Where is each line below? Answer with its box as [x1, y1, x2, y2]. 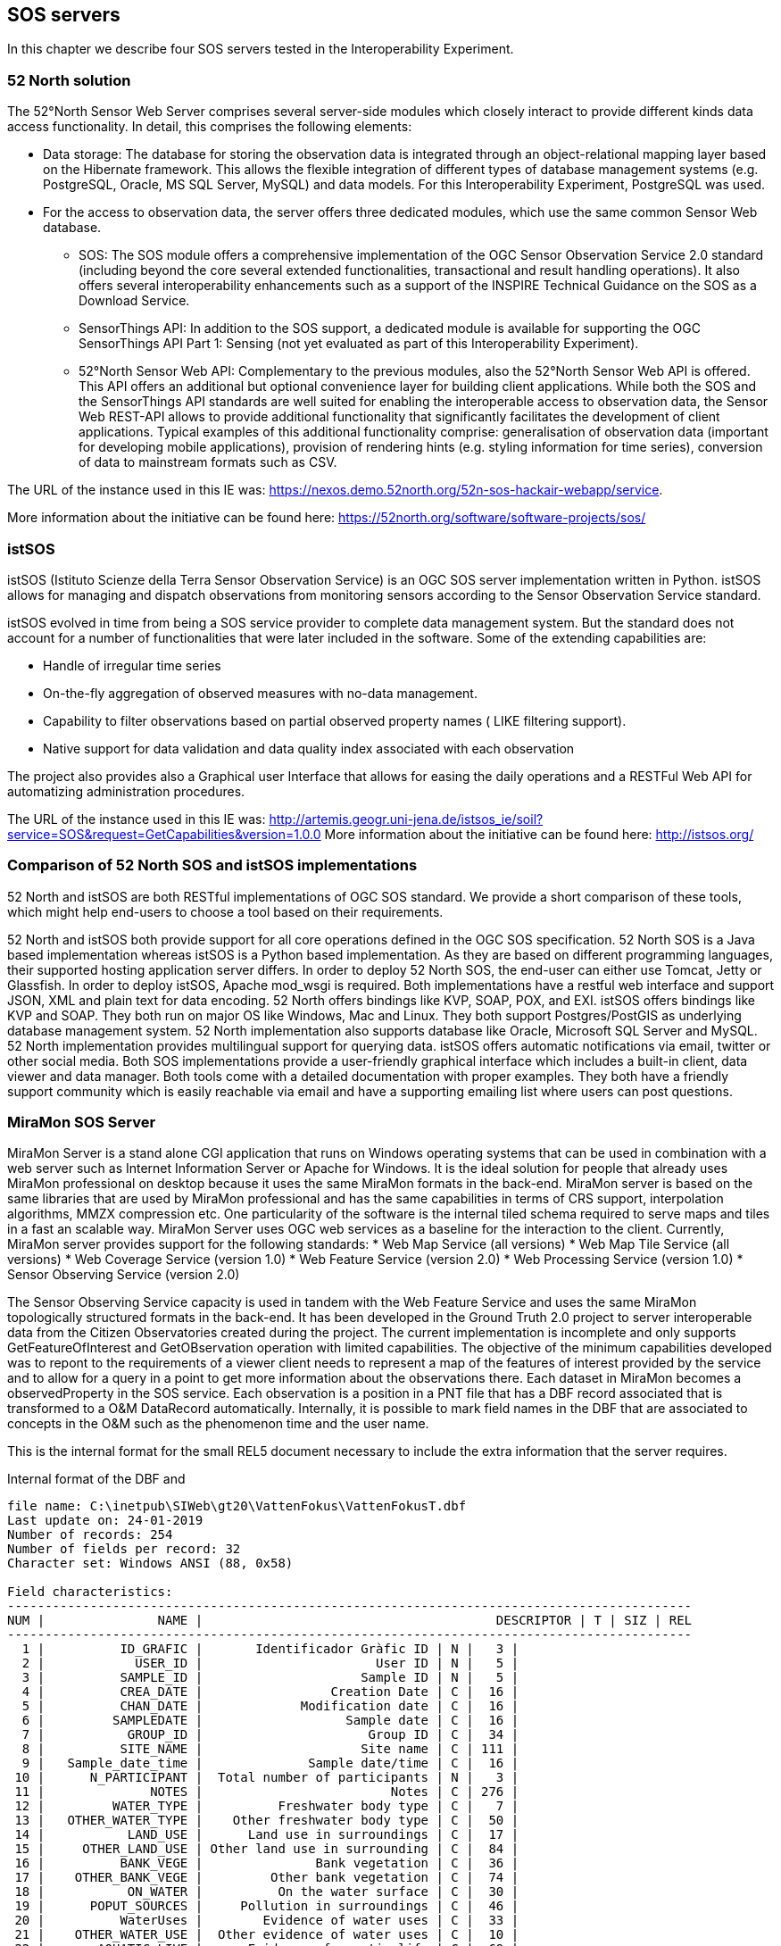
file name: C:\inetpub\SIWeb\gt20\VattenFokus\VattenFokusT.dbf [7, 1499, 467, 1514]
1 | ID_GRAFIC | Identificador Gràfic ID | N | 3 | [21, 1642, 519, 1657]
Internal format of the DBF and [7, 1471, 186, 1487]
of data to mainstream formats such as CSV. [79, 454, 337, 470]
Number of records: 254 [7, 1527, 173, 1543]
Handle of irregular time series [43, 657, 221, 673]
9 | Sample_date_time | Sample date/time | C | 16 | [21, 1756, 519, 1771]
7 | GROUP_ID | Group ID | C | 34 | [21, 1727, 519, 1742]
